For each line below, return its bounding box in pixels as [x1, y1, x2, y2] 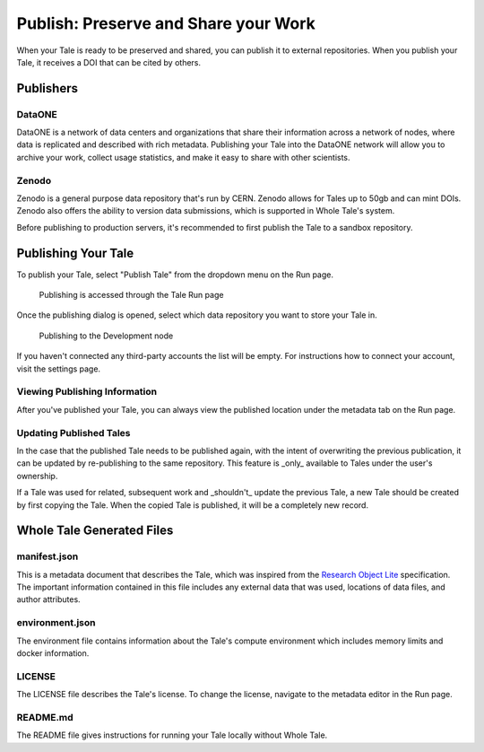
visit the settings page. [16, 363, 101, 374]
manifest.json [16, 550, 79, 563]
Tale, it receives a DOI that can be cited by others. [16, 57, 202, 67]
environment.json [16, 616, 96, 629]
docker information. [16, 647, 90, 659]
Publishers [16, 81, 78, 96]
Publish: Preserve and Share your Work [16, 13, 315, 33]
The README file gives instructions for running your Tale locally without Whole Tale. [16, 730, 328, 740]
